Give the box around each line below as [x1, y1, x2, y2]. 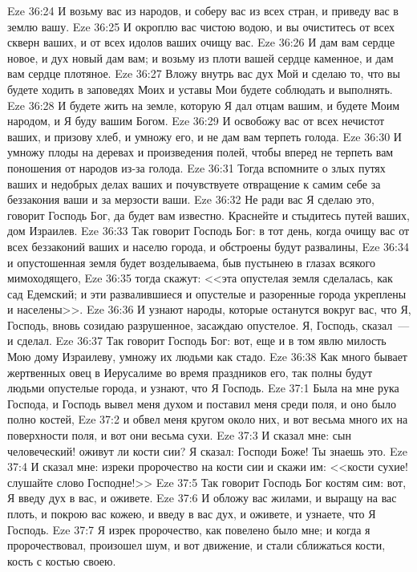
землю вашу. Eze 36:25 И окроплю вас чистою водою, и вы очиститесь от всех [7, 18, 395, 34]
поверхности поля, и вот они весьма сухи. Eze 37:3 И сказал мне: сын [7, 427, 351, 444]
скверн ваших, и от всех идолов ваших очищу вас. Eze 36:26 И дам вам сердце [7, 34, 395, 51]
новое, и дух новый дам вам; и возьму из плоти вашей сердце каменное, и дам [7, 49, 394, 66]
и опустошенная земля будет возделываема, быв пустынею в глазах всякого [7, 254, 375, 270]
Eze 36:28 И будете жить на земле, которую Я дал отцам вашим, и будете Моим [7, 96, 400, 113]
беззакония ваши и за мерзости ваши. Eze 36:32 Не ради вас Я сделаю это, [7, 191, 374, 208]
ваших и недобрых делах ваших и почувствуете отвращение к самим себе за [7, 175, 381, 192]
